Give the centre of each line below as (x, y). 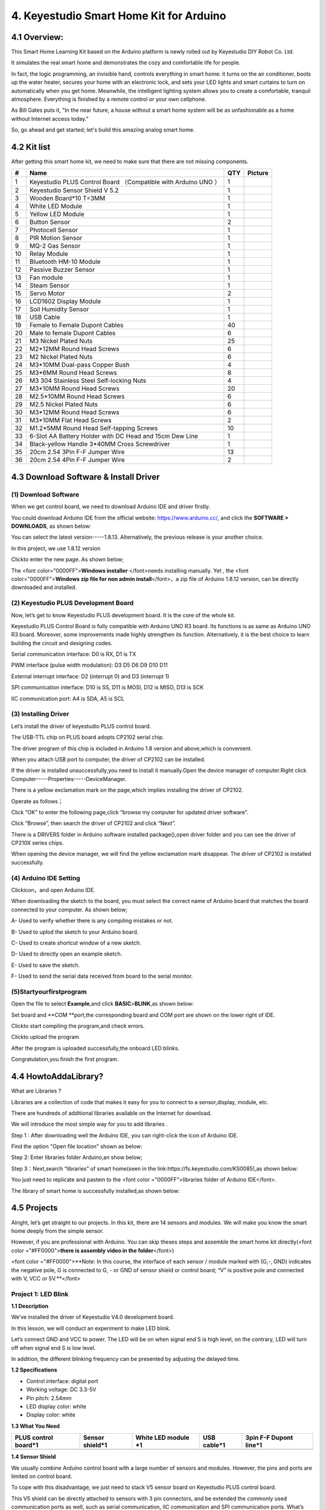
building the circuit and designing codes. (62, 643)
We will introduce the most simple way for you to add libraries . (90, 1124)
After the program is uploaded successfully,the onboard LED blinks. (95, 1048)
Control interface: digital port (62, 1381)
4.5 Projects (34, 1208)
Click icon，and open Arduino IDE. (53, 890)
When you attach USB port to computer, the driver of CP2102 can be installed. (108, 759)
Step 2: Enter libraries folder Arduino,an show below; (77, 1157)
